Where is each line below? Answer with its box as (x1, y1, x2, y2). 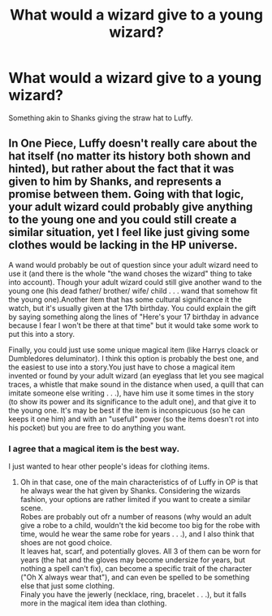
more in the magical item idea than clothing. (19, 598, 167, 608)
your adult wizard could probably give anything (8, 200, 253, 214)
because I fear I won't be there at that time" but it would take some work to (8, 320, 259, 330)
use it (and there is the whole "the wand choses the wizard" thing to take (8, 269, 253, 278)
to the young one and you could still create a (8, 213, 237, 227)
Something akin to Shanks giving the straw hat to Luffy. (8, 112, 193, 123)
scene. (19, 503, 43, 513)
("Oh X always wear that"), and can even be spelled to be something (19, 572, 250, 583)
